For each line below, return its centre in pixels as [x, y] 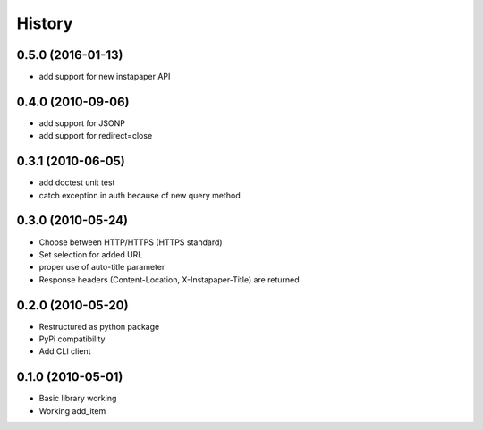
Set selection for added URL [91, 254]
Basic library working [78, 399]
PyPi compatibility [72, 339]
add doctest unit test [77, 182]
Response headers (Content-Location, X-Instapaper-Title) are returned [169, 279]
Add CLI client [65, 351]
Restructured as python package [99, 326]
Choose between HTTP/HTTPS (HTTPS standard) [131, 242]
